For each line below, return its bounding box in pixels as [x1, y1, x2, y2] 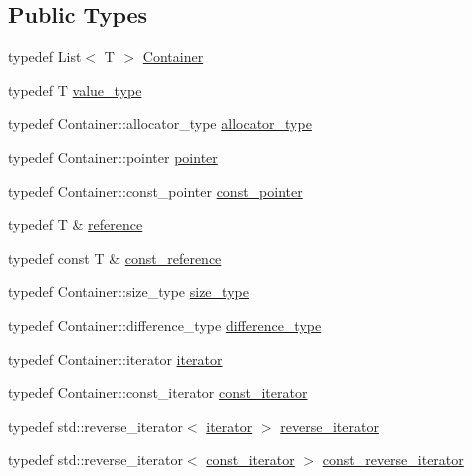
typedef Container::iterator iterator [8, 348, 223, 369]
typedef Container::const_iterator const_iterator [8, 382, 308, 403]
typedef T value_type [8, 79, 142, 100]
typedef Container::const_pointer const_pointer [8, 180, 303, 201]
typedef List [8, 46, 82, 67]
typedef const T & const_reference [8, 247, 222, 268]
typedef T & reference [8, 214, 143, 235]
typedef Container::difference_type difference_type [8, 314, 322, 335]
